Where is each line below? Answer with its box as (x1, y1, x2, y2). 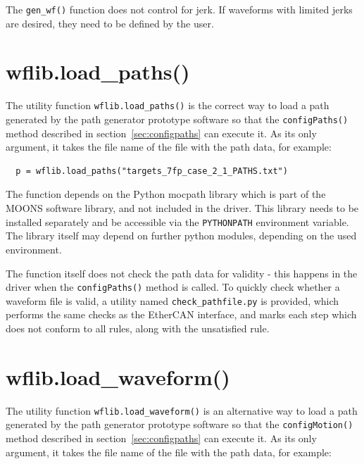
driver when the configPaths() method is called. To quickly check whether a (6, 280, 340, 294)
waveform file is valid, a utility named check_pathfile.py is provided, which (6, 293, 339, 308)
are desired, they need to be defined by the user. (6, 15, 214, 30)
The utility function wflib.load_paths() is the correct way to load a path (6, 98, 330, 113)
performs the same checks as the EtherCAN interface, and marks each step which (6, 307, 357, 322)
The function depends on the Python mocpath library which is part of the (6, 187, 326, 201)
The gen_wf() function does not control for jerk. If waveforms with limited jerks (6, 2, 353, 16)
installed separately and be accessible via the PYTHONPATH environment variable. (6, 214, 349, 229)
